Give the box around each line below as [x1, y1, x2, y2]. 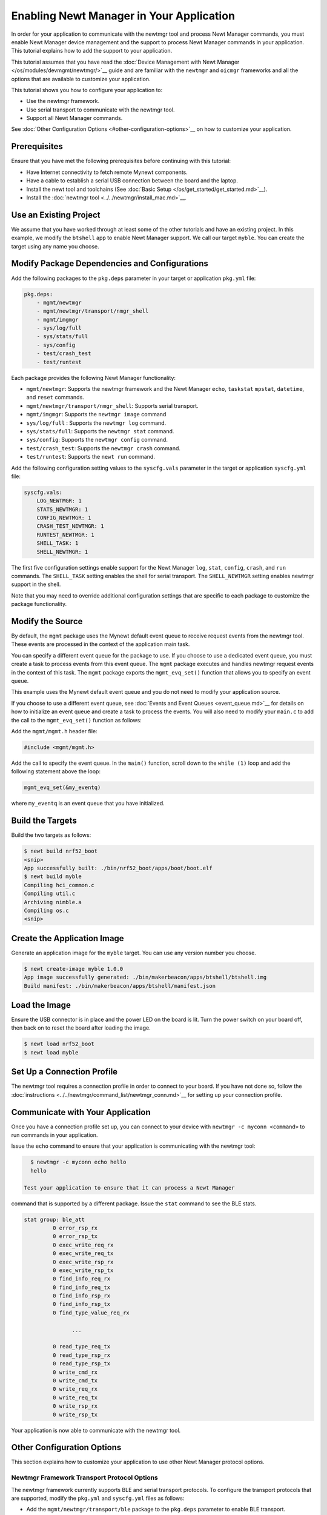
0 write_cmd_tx [52, 1377, 98, 1384]
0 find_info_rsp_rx [52, 1293, 111, 1299]
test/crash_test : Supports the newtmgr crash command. [26, 444, 181, 451]
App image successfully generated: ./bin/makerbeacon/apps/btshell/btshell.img [24, 974, 267, 981]
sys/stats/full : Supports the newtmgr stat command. [26, 427, 174, 435]
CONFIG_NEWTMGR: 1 [36, 514, 91, 521]
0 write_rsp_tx [52, 1411, 98, 1418]
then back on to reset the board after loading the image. [11, 1024, 151, 1031]
